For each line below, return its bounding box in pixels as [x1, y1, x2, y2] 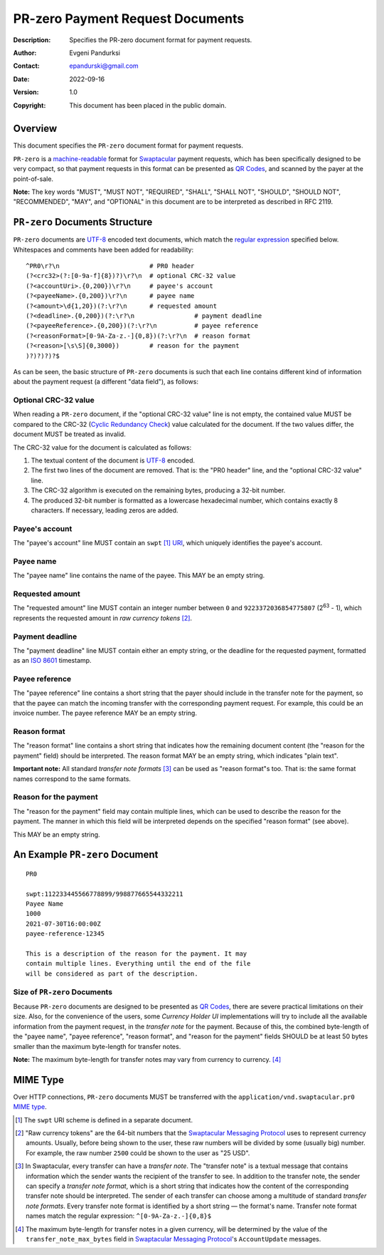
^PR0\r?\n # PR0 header [26, 262, 195, 270]
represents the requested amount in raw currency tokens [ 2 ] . [13, 614, 192, 622]
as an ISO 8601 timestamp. [13, 656, 92, 665]
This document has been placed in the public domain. [69, 100, 227, 110]
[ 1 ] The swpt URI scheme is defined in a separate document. [15, 1115, 193, 1124]
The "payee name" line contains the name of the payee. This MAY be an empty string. [13, 571, 265, 580]
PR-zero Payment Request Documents [13, 11, 245, 26]
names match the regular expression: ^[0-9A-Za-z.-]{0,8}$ [26, 1212, 212, 1220]
